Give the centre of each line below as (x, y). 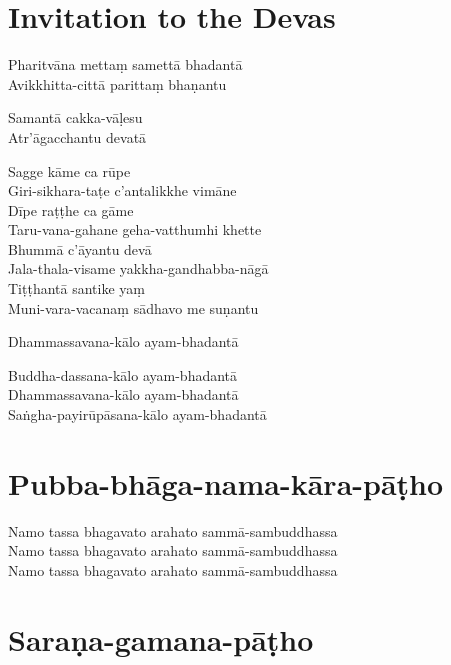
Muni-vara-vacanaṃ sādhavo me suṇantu (133, 307)
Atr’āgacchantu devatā (77, 136)
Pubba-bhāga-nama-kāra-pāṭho (226, 482)
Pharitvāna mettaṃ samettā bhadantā (125, 64)
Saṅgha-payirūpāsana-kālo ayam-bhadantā (137, 414)
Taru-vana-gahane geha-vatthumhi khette (135, 229)
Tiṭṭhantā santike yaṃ (76, 288)
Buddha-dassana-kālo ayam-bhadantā (123, 374)
